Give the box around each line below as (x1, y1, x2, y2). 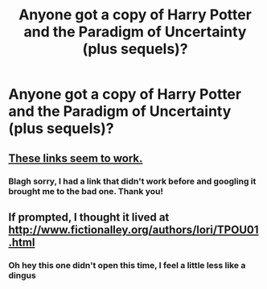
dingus (8, 270, 36, 281)
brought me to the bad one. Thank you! (8, 185, 163, 196)
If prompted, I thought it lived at (8, 210, 170, 224)
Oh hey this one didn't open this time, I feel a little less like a (8, 259, 246, 270)
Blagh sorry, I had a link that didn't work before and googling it (8, 175, 257, 187)
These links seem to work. (8, 151, 143, 165)
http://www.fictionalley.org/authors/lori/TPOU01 (8, 223, 259, 237)
